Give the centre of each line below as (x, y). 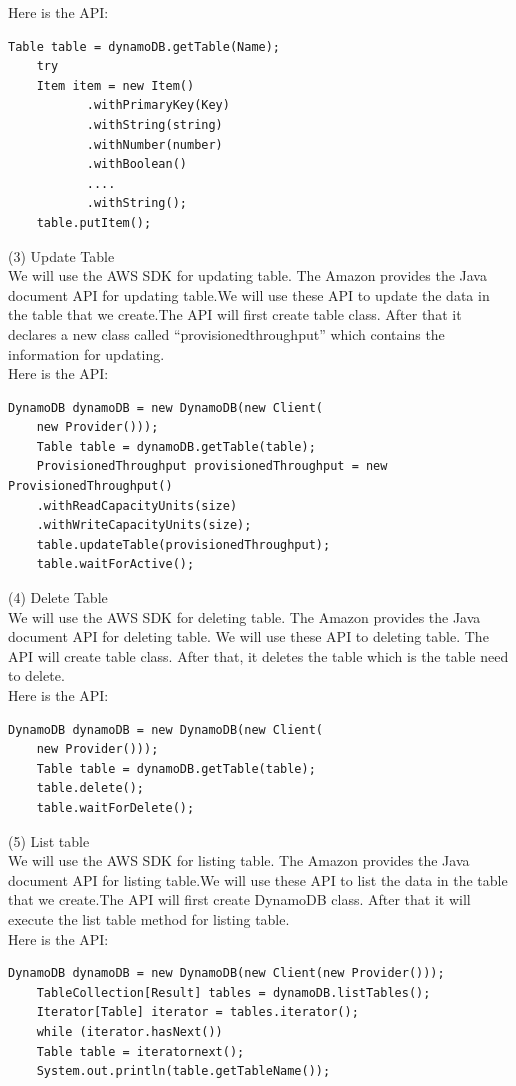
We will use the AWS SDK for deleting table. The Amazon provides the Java (244, 616)
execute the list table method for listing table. (149, 918)
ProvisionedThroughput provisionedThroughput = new (212, 466)
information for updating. (86, 353)
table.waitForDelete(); (115, 807)
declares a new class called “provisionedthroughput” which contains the (226, 333)
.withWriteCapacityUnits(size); (144, 525)
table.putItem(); (94, 222)
